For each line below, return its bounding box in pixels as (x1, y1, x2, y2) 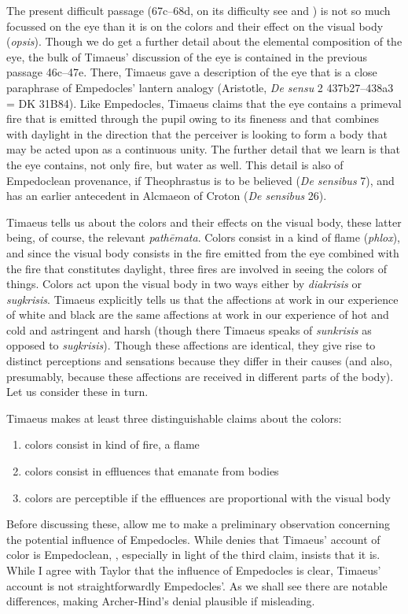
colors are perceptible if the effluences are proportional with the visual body (24, 489, 391, 505)
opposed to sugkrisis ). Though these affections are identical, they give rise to (6, 337, 376, 353)
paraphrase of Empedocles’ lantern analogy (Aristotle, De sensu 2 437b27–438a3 (6, 79, 394, 95)
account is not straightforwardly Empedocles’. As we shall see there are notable (6, 577, 388, 594)
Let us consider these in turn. (6, 383, 149, 400)
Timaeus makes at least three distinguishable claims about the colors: (6, 409, 342, 426)
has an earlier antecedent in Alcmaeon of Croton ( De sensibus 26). (6, 187, 327, 204)
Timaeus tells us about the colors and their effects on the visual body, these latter (6, 213, 402, 230)
